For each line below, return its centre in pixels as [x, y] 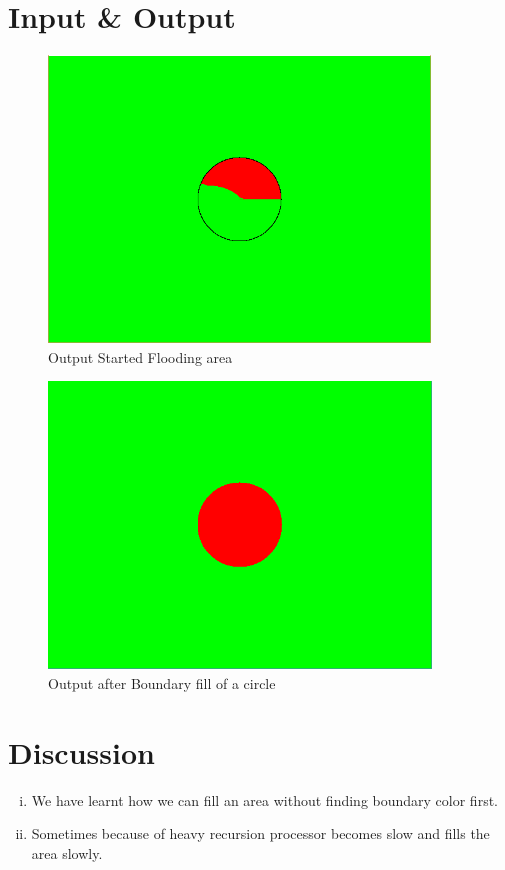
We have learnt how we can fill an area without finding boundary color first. [264, 799]
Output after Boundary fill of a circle [162, 682]
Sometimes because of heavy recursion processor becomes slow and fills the [260, 833]
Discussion [81, 751]
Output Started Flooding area [140, 356]
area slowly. [67, 852]
